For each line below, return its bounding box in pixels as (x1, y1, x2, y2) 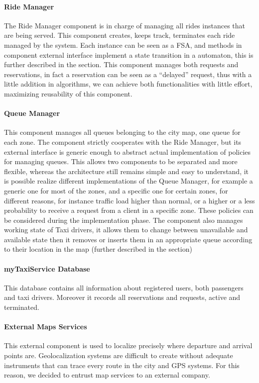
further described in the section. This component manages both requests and (4, 59, 239, 70)
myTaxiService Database (4, 263, 90, 274)
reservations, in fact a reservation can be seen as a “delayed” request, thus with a (4, 69, 252, 79)
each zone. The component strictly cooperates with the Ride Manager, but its (4, 136, 242, 147)
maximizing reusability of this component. (4, 88, 132, 98)
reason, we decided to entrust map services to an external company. (4, 370, 210, 380)
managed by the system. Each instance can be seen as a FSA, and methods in (4, 39, 242, 50)
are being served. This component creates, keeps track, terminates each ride (4, 30, 235, 40)
